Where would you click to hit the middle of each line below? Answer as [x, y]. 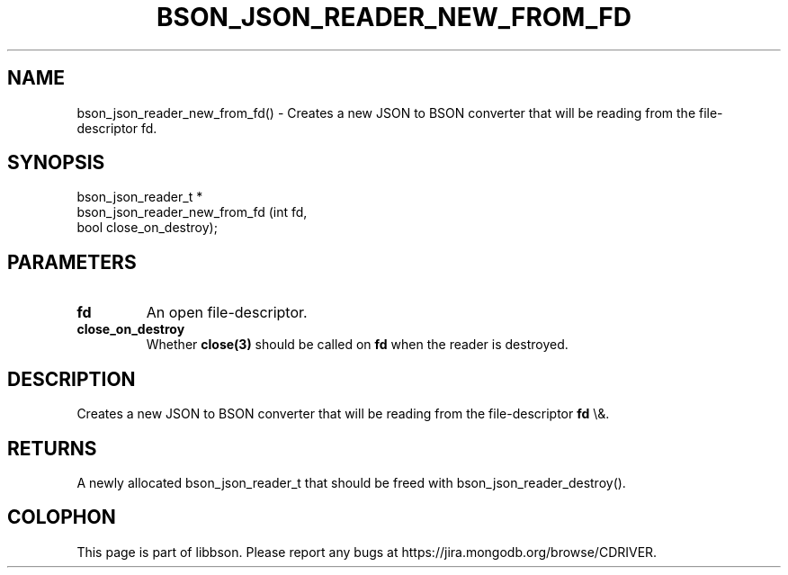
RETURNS [52, 448]
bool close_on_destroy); [147, 228]
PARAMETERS [72, 262]
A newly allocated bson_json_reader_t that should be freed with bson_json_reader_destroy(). [351, 482]
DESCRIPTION [72, 379]
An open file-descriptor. [227, 313]
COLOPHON [62, 517]
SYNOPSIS [56, 163]
